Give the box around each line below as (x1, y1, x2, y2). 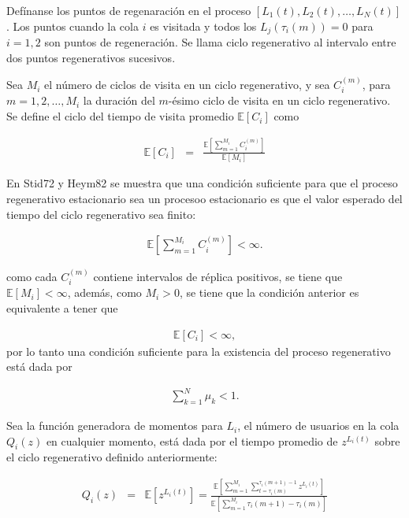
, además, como (67, 284, 142, 301)
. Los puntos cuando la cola (6, 17, 139, 34)
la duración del (83, 92, 155, 109)
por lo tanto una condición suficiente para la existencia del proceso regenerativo (6, 342, 391, 359)
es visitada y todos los (150, 17, 257, 34)
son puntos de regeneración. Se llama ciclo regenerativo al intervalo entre (44, 34, 396, 50)
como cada (6, 268, 58, 284)
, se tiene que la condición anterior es (179, 284, 359, 301)
